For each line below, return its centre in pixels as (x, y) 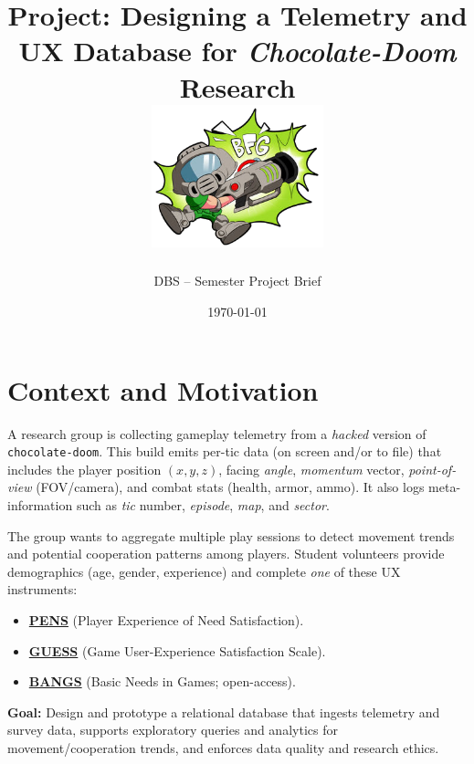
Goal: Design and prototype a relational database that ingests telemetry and (224, 712)
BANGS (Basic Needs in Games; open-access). (162, 681)
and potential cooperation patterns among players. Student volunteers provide (226, 554)
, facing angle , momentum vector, (311, 469)
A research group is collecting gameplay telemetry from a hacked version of (217, 433)
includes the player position (84, 469)
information (40, 504)
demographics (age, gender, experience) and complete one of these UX (204, 571)
